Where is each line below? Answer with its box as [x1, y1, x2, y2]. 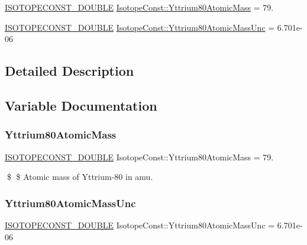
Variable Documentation [5, 96, 157, 114]
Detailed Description [5, 62, 134, 80]
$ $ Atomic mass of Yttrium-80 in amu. [7, 170, 153, 183]
